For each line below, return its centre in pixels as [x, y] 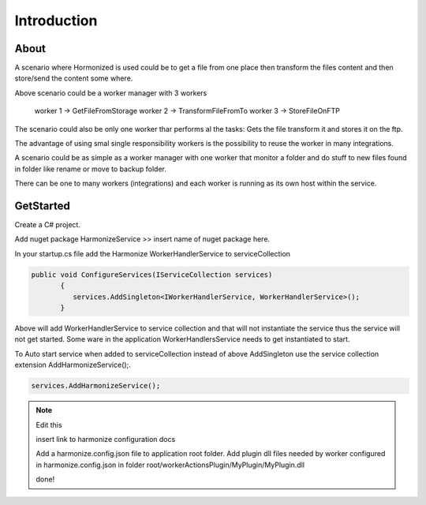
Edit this [49, 425]
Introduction [56, 21]
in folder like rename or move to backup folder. [91, 169]
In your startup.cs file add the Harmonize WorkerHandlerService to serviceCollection [153, 253]
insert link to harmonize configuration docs [106, 439]
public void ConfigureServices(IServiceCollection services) [152, 275]
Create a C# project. [47, 225]
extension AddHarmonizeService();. [73, 365]
